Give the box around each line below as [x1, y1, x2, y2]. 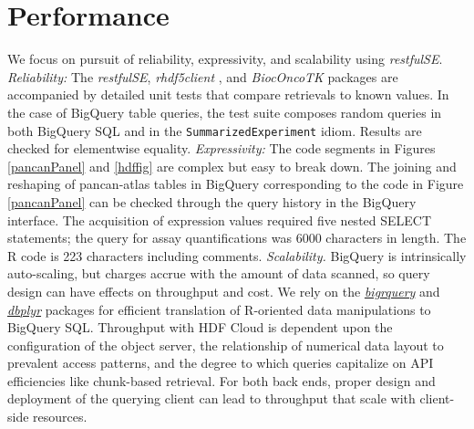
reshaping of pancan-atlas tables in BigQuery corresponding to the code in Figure [7, 174, 464, 194]
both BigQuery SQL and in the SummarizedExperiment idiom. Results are [7, 120, 422, 140]
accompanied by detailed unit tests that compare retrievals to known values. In [7, 85, 449, 104]
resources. [33, 407, 88, 426]
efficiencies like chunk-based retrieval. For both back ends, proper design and [7, 371, 436, 390]
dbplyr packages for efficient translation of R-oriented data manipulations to [7, 299, 431, 319]
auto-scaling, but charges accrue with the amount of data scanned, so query [7, 264, 430, 283]
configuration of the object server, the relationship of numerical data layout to [7, 335, 444, 354]
